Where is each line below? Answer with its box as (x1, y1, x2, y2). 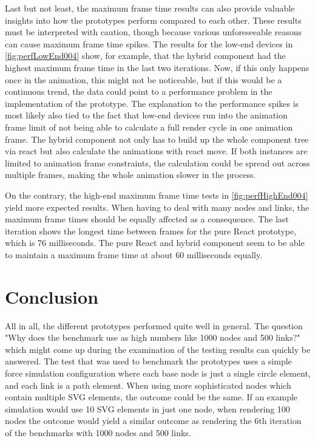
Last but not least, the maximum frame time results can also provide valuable (5, 2, 295, 14)
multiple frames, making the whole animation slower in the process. (5, 168, 256, 181)
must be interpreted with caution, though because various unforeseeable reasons (5, 26, 302, 38)
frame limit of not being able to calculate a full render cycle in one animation (5, 120, 293, 133)
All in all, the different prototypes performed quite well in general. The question (5, 319, 303, 332)
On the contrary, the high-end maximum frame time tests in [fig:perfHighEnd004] (5, 188, 308, 201)
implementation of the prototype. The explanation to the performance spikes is (5, 97, 299, 109)
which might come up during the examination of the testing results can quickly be (5, 343, 311, 355)
